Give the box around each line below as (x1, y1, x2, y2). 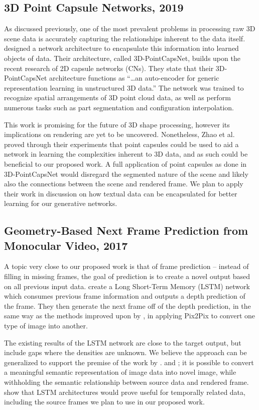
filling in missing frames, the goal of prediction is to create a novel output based (4, 271, 250, 282)
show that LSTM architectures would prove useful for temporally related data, (4, 386, 245, 397)
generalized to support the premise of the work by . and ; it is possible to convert (4, 357, 254, 367)
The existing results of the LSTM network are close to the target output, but (4, 337, 241, 348)
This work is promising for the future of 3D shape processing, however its (4, 119, 230, 129)
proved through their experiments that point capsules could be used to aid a (4, 139, 239, 149)
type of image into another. (4, 320, 88, 331)
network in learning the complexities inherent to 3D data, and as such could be (4, 149, 248, 159)
